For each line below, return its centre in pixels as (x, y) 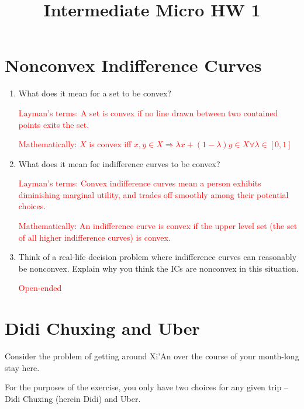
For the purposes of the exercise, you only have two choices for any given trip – (146, 387)
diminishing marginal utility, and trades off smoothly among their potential (153, 194)
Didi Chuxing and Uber (102, 328)
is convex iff (110, 144)
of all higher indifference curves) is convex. (94, 237)
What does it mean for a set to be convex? (95, 93)
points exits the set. (54, 124)
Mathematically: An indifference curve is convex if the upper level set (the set (158, 226)
